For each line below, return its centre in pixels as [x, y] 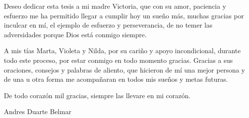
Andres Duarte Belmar [38, 111]
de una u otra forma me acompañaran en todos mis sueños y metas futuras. [116, 79]
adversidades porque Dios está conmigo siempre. [75, 34]
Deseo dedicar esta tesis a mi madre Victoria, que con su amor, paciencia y [115, 6]
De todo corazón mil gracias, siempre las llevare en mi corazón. [97, 95]
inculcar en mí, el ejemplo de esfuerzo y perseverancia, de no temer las [108, 25]
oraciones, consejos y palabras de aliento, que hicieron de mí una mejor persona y [124, 69]
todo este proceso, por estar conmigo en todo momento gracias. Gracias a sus [118, 60]
